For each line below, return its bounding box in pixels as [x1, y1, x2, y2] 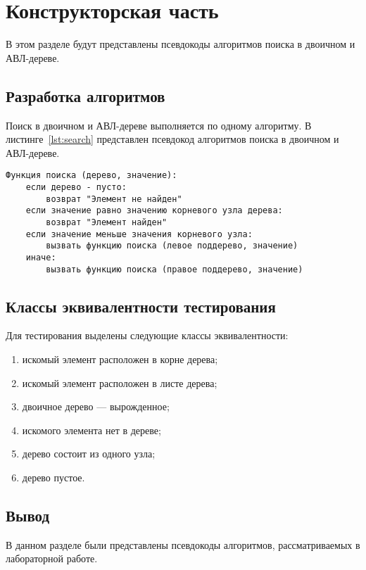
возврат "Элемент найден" [46, 217, 168, 227]
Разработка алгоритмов [6, 84, 165, 106]
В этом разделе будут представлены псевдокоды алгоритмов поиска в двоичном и [6, 37, 355, 51]
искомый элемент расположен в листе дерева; [22, 375, 217, 390]
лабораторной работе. [6, 551, 98, 566]
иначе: [25, 252, 56, 262]
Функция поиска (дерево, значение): [6, 170, 177, 181]
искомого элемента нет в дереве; [22, 422, 161, 437]
